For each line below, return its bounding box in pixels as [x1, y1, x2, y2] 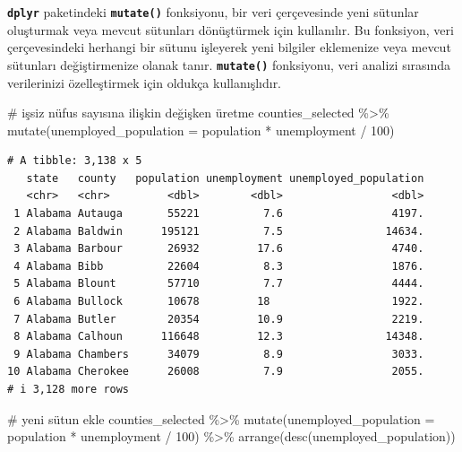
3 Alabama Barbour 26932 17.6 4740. [13, 242, 424, 256]
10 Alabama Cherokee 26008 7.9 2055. [7, 365, 424, 378]
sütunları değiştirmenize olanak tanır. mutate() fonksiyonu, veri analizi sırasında [7, 55, 451, 74]
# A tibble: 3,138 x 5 [7, 154, 142, 168]
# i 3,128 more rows [7, 383, 130, 395]
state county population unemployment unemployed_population [26, 171, 424, 185]
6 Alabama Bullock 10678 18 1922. [13, 295, 424, 309]
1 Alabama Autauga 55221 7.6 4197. [13, 207, 424, 221]
